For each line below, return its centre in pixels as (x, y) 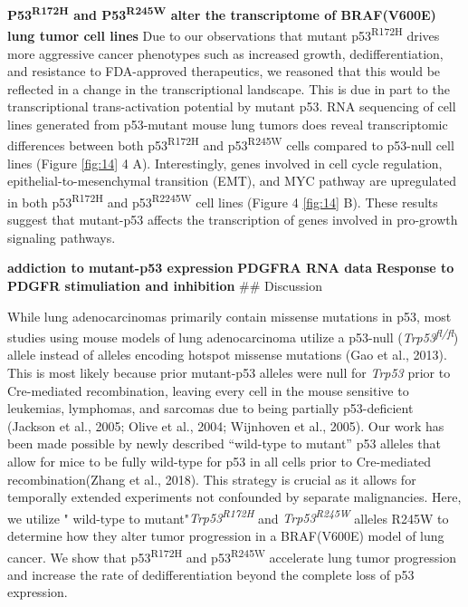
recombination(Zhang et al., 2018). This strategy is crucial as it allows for (212, 479)
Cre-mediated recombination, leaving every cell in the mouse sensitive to (208, 390)
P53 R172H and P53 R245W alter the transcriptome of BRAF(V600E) (222, 13)
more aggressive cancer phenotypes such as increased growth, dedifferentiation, (225, 53)
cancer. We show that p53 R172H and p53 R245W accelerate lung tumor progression (232, 555)
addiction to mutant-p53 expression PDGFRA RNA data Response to (231, 268)
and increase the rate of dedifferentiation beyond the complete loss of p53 (211, 574)
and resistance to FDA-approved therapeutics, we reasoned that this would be (224, 71)
